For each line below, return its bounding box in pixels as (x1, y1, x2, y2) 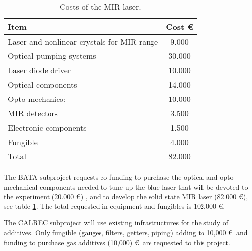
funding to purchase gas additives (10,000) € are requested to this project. (4, 237, 230, 247)
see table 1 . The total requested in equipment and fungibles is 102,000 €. (4, 201, 225, 211)
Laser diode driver (8, 64, 71, 76)
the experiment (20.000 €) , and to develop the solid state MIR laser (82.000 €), (4, 191, 248, 201)
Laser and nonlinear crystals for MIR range (8, 36, 158, 47)
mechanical (4, 181, 38, 192)
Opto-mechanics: (8, 93, 66, 104)
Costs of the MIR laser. (60, 1, 141, 12)
